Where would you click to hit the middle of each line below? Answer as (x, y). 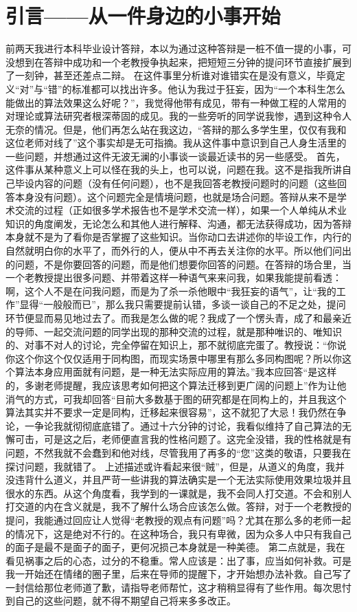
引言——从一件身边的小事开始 (143, 15)
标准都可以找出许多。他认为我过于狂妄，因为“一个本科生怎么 (209, 88)
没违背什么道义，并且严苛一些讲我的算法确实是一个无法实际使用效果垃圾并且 (178, 480)
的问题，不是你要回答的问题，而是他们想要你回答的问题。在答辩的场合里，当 (178, 264)
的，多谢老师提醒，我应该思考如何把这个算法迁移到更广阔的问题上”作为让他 (176, 385)
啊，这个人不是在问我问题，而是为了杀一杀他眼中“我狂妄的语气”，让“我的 (171, 291)
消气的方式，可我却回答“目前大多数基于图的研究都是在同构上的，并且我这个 (176, 398)
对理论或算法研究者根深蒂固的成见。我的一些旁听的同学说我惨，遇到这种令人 (178, 116)
